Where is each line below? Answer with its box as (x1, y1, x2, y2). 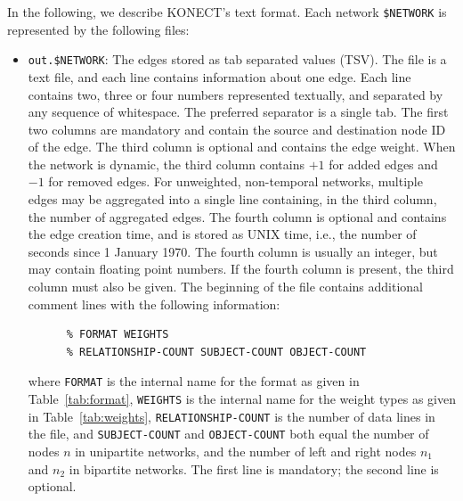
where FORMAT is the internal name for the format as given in (28, 372, 360, 390)
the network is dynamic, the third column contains (28, 154, 305, 173)
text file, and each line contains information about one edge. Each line (28, 67, 411, 86)
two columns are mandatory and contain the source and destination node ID (28, 119, 446, 138)
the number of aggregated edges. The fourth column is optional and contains (28, 207, 447, 226)
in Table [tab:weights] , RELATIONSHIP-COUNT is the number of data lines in (28, 407, 435, 425)
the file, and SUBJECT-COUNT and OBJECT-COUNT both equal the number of (28, 424, 429, 443)
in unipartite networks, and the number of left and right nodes (75, 442, 417, 461)
